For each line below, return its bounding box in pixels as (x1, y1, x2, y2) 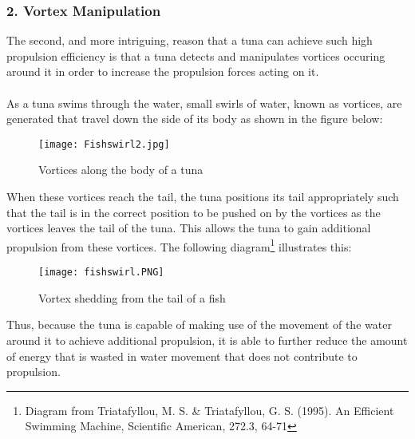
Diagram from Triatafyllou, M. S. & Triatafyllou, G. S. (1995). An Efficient (25, 401, 394, 418)
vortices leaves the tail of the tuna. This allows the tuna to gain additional (6, 219, 371, 236)
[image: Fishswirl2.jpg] (38, 138, 170, 150)
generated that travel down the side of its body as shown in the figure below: (6, 110, 383, 127)
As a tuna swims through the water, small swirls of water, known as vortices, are (6, 94, 402, 111)
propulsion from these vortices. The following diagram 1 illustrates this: (6, 235, 352, 255)
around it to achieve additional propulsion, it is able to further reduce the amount (6, 331, 408, 348)
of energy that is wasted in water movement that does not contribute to (6, 347, 358, 364)
